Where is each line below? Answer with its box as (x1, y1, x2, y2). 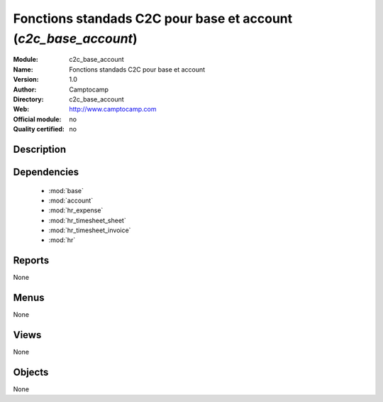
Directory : (13, 94, 44, 103)
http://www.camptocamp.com (69, 105, 157, 114)
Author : (13, 85, 37, 94)
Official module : (13, 114, 62, 124)
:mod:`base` (48, 186, 84, 195)
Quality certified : (13, 125, 65, 134)
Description (13, 143, 67, 156)
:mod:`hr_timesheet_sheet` (48, 216, 127, 224)
